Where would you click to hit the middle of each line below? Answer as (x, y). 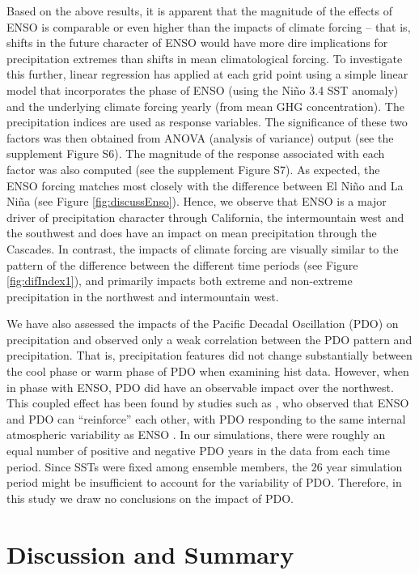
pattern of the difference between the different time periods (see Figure (182, 264)
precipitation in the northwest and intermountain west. (143, 296)
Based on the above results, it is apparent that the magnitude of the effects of (200, 11)
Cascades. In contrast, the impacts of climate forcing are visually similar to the (203, 248)
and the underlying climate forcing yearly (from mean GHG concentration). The (205, 106)
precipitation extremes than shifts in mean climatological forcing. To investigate (205, 58)
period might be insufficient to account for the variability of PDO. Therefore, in (204, 482)
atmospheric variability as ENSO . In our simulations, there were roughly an (196, 434)
